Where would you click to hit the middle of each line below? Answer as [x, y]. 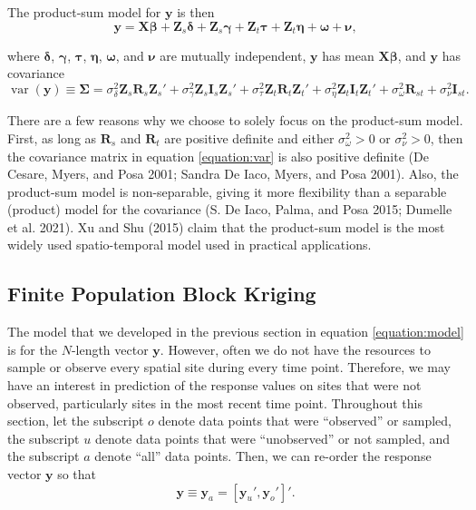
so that [77, 474]
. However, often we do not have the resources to [295, 349]
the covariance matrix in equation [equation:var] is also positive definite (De [218, 156]
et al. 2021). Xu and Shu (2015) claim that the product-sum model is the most [226, 226]
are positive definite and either [249, 137]
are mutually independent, [233, 55]
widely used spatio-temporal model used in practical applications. [189, 245]
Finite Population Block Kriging [162, 294]
